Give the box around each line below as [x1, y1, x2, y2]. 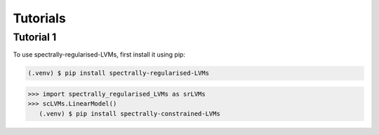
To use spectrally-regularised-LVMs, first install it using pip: [13, 50, 186, 59]
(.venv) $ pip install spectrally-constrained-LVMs [39, 109, 220, 118]
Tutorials [13, 10, 66, 26]
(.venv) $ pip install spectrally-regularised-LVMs [27, 69, 210, 77]
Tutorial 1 [13, 31, 57, 43]
